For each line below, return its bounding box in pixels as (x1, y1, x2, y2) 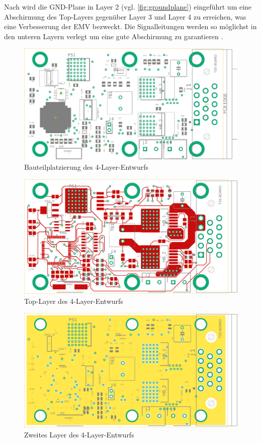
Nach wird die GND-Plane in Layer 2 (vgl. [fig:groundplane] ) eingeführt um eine (4, 2, 252, 12)
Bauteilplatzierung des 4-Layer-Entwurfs (24, 162, 149, 172)
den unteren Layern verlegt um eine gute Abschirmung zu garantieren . (4, 31, 223, 41)
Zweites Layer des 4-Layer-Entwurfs (24, 429, 134, 439)
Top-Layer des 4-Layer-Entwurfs (24, 295, 123, 306)
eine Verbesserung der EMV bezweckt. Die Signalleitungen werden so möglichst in (4, 21, 257, 32)
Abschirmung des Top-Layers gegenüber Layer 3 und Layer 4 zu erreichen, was (4, 11, 246, 22)
